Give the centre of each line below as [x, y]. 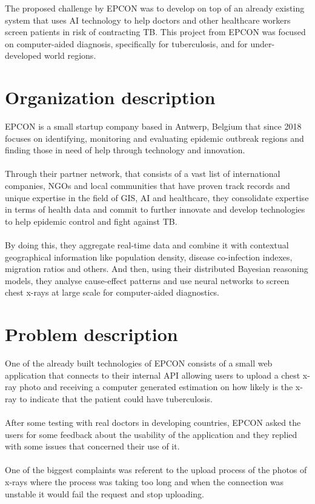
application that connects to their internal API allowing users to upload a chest [153, 375]
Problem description [91, 334]
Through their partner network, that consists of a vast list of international [143, 174]
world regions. [70, 55]
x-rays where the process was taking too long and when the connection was [144, 482]
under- [263, 43]
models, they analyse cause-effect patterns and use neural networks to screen [147, 280]
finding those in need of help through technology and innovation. [125, 150]
